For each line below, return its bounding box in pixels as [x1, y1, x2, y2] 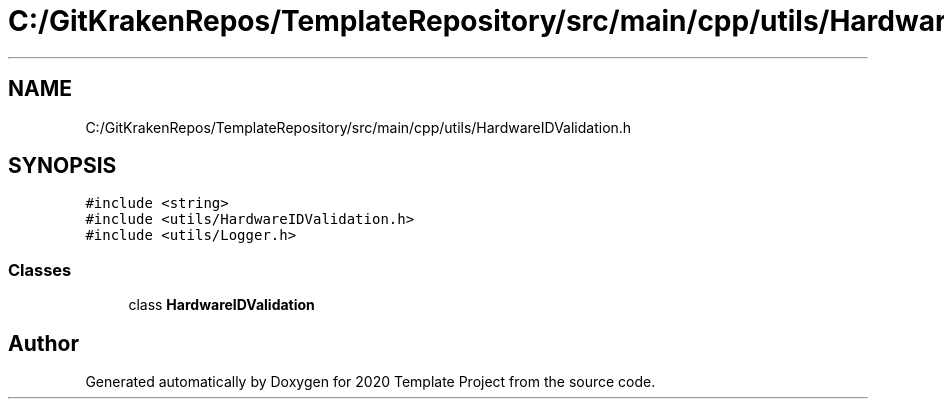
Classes [8, 259, 72, 280]
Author [8, 330, 79, 356]
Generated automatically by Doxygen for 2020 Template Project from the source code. [85, 373, 656, 391]
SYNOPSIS [8, 153, 117, 179]
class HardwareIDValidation [128, 296, 315, 314]
